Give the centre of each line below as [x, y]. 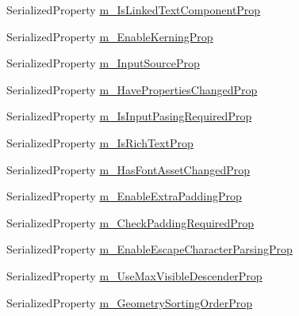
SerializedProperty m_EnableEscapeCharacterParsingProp [149, 249]
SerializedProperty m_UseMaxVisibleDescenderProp [134, 275]
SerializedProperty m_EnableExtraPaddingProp [124, 196]
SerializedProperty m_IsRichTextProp [100, 142]
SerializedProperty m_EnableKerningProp [110, 36]
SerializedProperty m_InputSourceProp [103, 63]
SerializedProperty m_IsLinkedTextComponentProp [134, 10]
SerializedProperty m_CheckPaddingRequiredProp [130, 222]
